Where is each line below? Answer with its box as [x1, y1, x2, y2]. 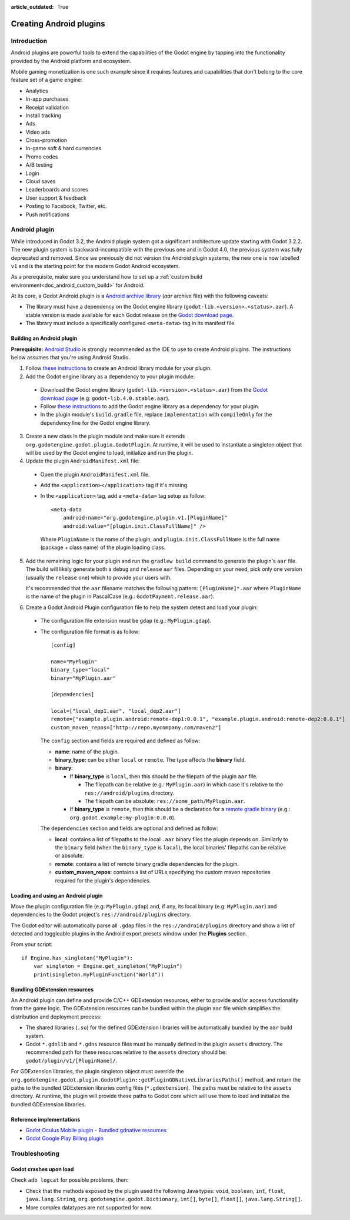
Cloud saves [25, 178, 56, 185]
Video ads [25, 128, 50, 135]
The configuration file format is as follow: [40, 628, 141, 635]
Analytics [25, 87, 48, 94]
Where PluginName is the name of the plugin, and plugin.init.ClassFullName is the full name [40, 536, 280, 543]
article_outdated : [11, 4, 54, 10]
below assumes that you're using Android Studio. [11, 354, 131, 361]
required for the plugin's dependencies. [55, 877, 151, 884]
